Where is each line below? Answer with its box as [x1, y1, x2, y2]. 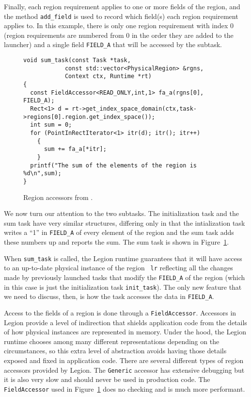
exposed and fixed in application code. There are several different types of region [4, 355, 244, 365]
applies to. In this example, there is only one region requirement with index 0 [4, 20, 234, 31]
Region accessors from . [23, 192, 93, 202]
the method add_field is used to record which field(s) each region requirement [4, 11, 238, 21]
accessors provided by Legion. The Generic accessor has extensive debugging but [4, 364, 245, 375]
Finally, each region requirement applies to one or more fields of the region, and [4, 1, 240, 11]
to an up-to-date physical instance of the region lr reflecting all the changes [4, 263, 233, 273]
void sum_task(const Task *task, [23, 57, 131, 64]
